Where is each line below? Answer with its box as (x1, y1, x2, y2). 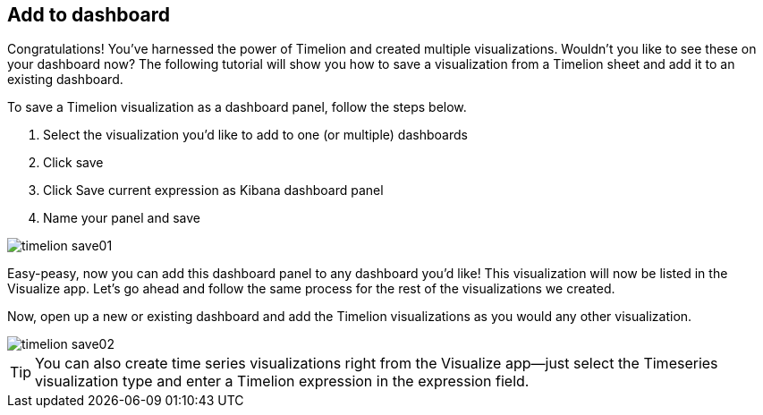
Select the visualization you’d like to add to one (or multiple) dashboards (43, 127, 468, 143)
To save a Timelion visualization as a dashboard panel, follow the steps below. (7, 99, 467, 115)
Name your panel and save (43, 210, 201, 226)
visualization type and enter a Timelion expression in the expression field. (35, 372, 530, 391)
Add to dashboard (7, 4, 171, 26)
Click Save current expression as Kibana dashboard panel (43, 182, 384, 199)
